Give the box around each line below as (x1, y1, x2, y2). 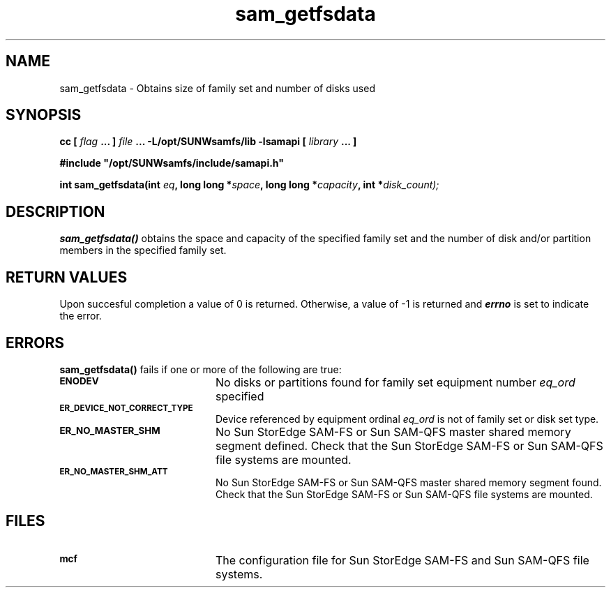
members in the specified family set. (59, 244, 227, 257)
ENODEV (59, 375, 99, 386)
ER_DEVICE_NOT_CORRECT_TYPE (59, 403, 193, 413)
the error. (59, 310, 102, 322)
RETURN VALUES (6, 268, 128, 286)
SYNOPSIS (6, 106, 82, 124)
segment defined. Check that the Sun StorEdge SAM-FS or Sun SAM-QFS (215, 438, 603, 453)
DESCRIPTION (6, 202, 105, 220)
